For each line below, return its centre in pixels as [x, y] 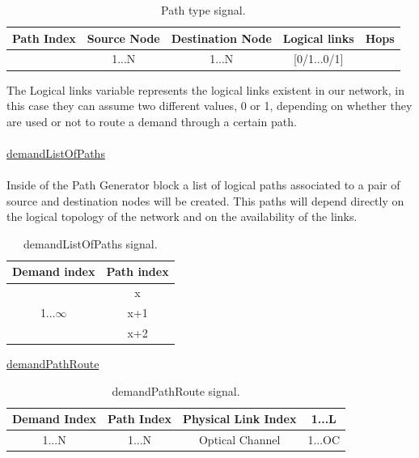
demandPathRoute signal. [176, 390]
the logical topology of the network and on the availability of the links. [182, 216]
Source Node [123, 38]
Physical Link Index [239, 419]
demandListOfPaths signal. [91, 243]
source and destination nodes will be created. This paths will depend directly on [205, 200]
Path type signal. [203, 10]
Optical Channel [239, 440]
